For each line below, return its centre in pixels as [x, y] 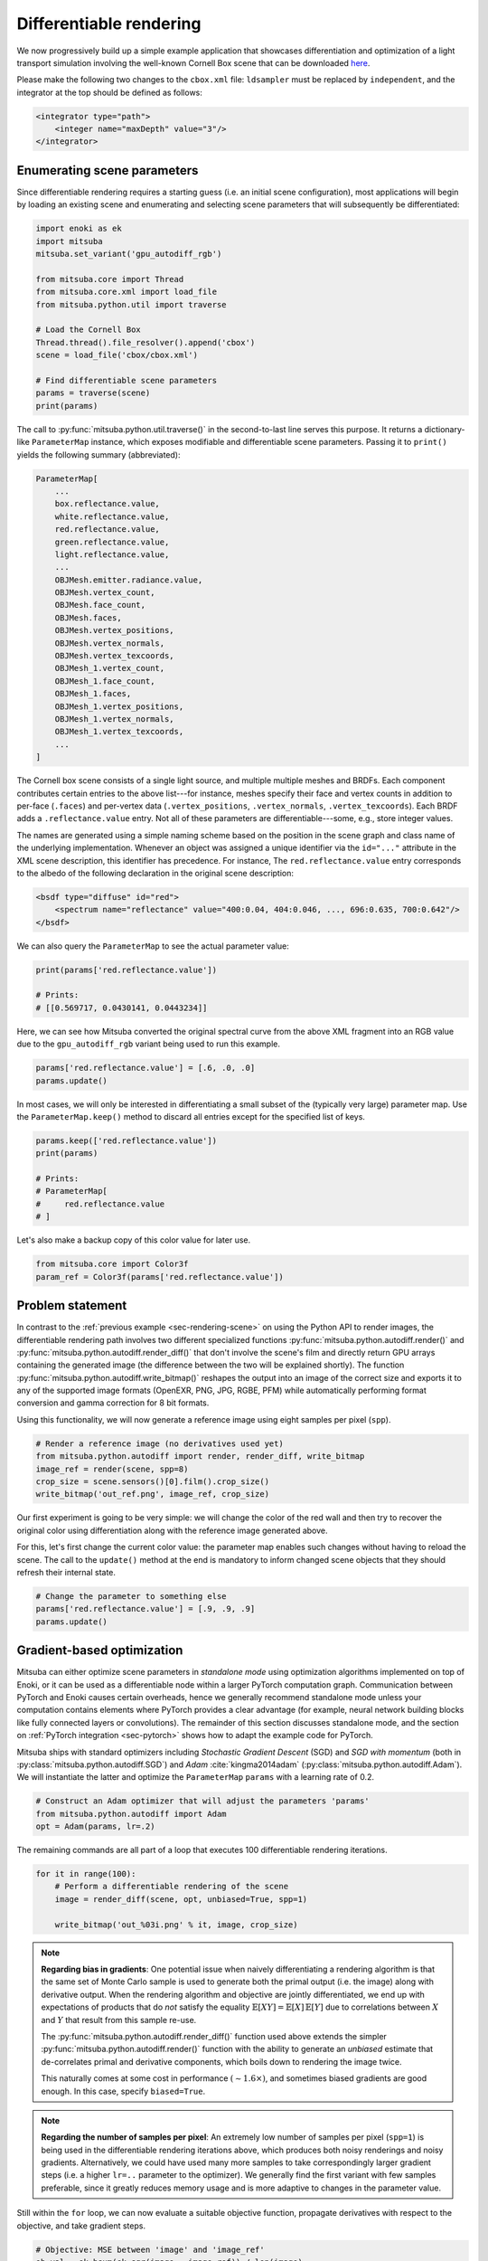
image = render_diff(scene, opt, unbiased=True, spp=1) [181, 1899]
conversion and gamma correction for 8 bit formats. [113, 1403]
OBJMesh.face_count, [100, 605]
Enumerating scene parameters [108, 170]
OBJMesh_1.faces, [93, 694]
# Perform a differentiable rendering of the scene [172, 1887]
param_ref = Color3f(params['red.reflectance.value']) [160, 1277]
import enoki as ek [79, 229]
